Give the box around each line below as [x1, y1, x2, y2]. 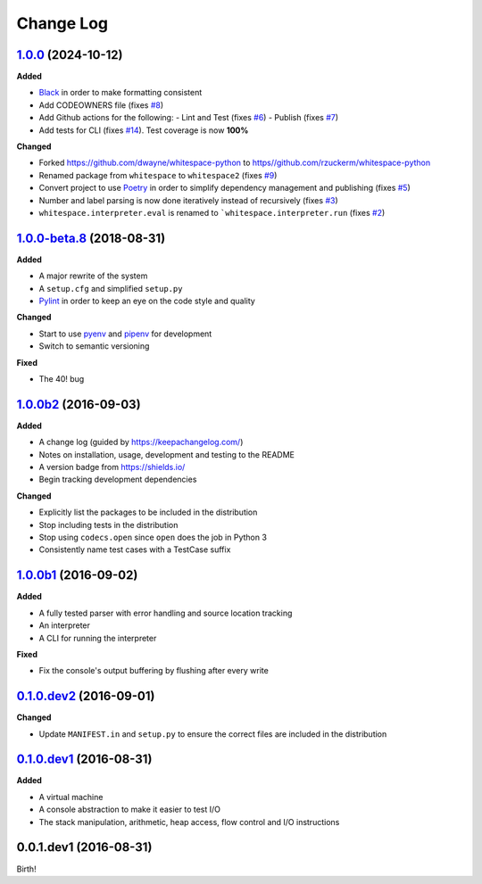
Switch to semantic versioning [38, 341, 150, 351]
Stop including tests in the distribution [38, 519, 179, 530]
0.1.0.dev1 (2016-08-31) [16, 752, 153, 767]
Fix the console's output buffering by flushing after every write [38, 665, 270, 676]
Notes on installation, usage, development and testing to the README [38, 449, 295, 459]
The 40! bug [38, 374, 85, 384]
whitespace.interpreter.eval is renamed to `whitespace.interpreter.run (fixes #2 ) [38, 207, 386, 218]
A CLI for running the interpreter [38, 632, 157, 643]
